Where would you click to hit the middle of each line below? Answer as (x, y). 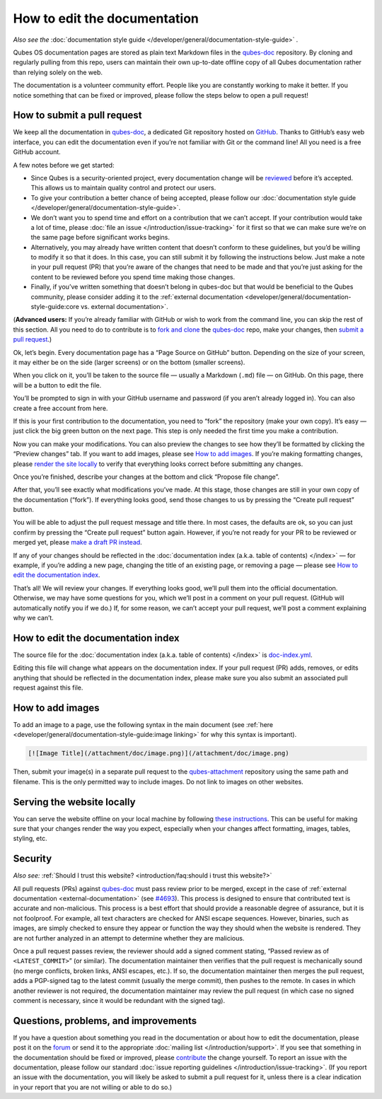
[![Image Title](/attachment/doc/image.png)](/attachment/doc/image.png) (158, 754)
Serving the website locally (74, 802)
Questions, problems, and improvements (105, 1021)
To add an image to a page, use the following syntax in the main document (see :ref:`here (143, 724)
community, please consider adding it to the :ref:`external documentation (137, 296)
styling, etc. (30, 839)
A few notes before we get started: (64, 165)
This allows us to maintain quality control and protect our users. (123, 188)
